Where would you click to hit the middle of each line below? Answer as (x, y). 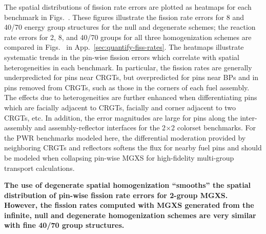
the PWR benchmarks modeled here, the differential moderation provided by (125, 137)
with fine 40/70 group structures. (64, 225)
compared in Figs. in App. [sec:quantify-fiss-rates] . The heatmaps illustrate (124, 47)
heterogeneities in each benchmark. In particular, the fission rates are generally (128, 67)
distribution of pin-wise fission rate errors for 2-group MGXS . (116, 195)
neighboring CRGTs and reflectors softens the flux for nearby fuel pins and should (133, 148)
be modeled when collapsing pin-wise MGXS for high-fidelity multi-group (119, 157)
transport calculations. (39, 168)
